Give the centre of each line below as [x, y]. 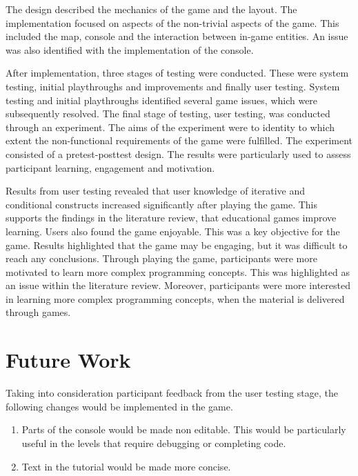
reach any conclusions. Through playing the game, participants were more [161, 258]
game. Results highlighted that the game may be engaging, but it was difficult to [177, 245]
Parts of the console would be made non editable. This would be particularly [184, 429]
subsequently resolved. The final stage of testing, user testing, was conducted [168, 113]
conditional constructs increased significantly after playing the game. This [162, 204]
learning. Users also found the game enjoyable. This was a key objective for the [173, 231]
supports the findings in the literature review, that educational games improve [171, 218]
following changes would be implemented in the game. [119, 406]
